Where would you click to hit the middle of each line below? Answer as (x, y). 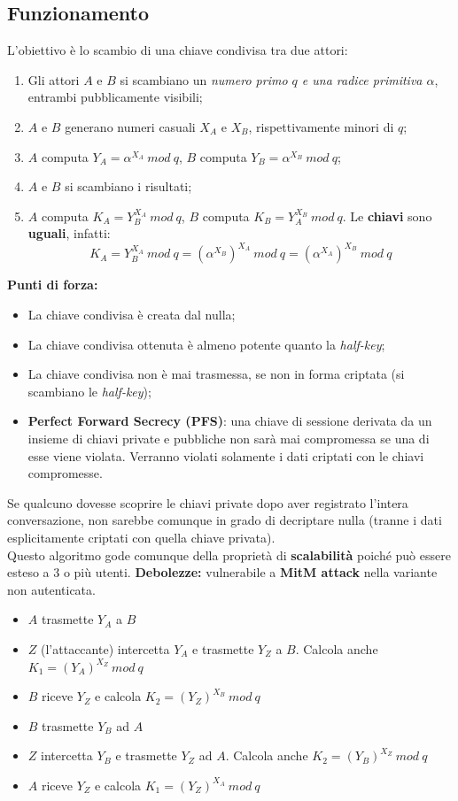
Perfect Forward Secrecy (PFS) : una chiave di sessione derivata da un (230, 421)
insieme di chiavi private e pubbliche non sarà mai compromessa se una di (229, 439)
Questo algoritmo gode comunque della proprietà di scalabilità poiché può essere (229, 555)
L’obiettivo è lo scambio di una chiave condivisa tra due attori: (178, 50)
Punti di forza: (53, 285)
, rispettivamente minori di (321, 126)
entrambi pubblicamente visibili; (115, 97)
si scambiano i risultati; (128, 186)
